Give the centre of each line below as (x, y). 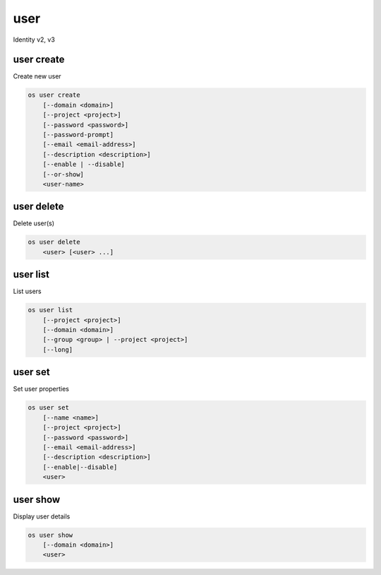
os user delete (54, 242)
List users (27, 291)
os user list (50, 310)
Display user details (42, 516)
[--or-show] (64, 174)
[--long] (58, 349)
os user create (54, 95)
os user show (50, 535)
